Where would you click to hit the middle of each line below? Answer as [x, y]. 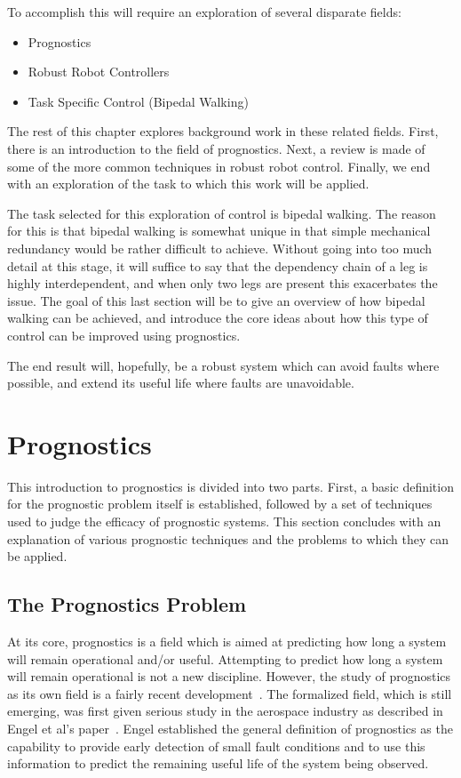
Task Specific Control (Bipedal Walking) [138, 101]
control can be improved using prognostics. [124, 335]
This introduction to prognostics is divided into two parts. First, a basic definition [230, 486]
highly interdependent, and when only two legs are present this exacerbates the [223, 283]
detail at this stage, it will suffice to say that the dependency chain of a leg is [218, 265]
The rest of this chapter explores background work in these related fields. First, [223, 131]
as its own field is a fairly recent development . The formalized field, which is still [230, 693]
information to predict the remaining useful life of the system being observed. [218, 763]
